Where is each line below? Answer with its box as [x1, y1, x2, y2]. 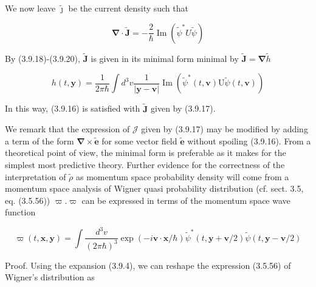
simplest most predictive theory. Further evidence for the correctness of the [5, 158, 285, 171]
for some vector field [101, 134, 177, 147]
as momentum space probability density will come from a [76, 170, 289, 183]
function [5, 206, 36, 218]
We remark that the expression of [5, 123, 130, 135]
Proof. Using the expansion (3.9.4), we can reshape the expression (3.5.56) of [5, 258, 291, 271]
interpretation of [5, 170, 66, 183]
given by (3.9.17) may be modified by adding [141, 123, 308, 135]
